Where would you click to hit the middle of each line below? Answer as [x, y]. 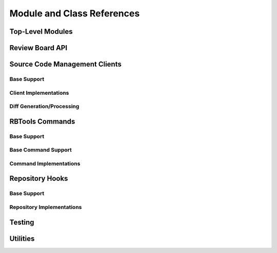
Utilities [22, 238]
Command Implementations [45, 163]
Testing [22, 222]
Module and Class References [75, 13]
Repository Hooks [39, 178]
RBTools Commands [42, 121]
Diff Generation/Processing [44, 107]
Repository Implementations [46, 207]
